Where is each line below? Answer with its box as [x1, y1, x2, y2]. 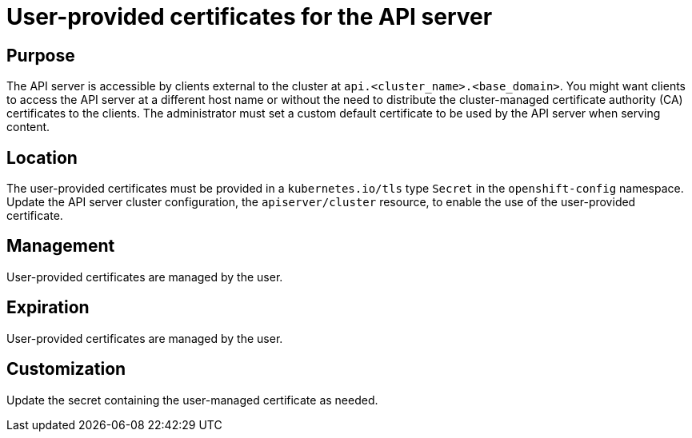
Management [6, 236, 115, 257]
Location [6, 147, 78, 168]
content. [6, 120, 50, 134]
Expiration [6, 297, 90, 318]
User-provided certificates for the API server [6, 3, 493, 30]
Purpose [6, 45, 75, 66]
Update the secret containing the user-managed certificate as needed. [6, 392, 378, 407]
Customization [6, 359, 126, 380]
